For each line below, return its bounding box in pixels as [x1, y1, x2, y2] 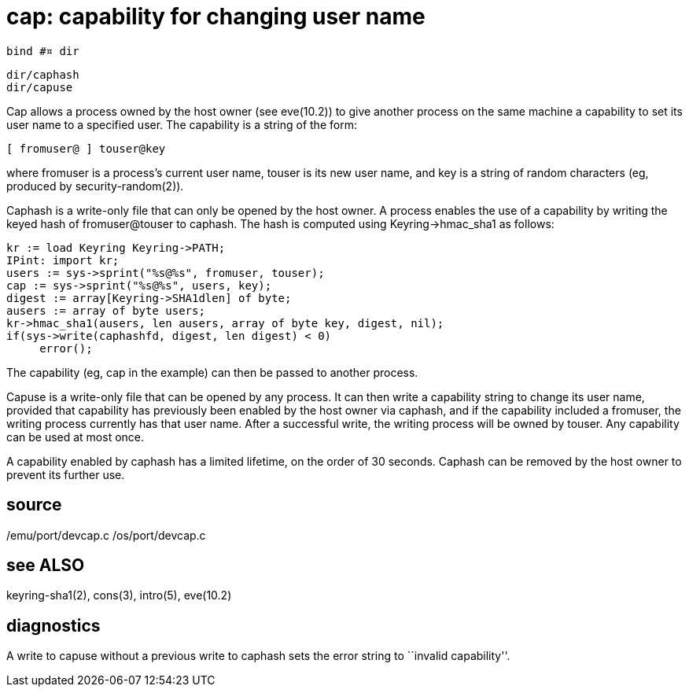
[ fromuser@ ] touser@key [6, 142, 166, 155]
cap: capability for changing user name [6, 3, 426, 30]
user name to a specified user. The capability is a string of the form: [6, 117, 357, 131]
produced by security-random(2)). [6, 179, 184, 193]
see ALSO [6, 555, 85, 576]
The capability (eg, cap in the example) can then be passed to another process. [6, 365, 418, 379]
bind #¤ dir [6, 44, 79, 57]
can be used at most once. [6, 429, 145, 444]
